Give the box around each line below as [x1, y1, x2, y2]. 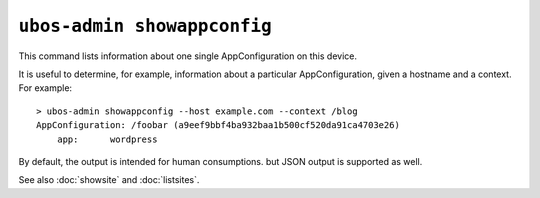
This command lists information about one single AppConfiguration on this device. [18, 50, 358, 62]
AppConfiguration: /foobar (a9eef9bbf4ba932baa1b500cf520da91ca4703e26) [36, 120, 400, 131]
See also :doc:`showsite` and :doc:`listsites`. [18, 174, 200, 186]
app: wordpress [56, 133, 158, 145]
